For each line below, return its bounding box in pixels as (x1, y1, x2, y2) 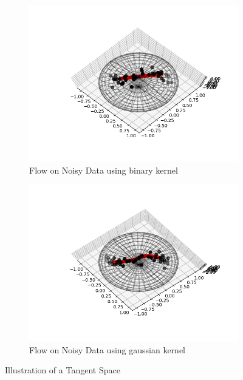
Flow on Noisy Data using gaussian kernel (29, 343, 186, 356)
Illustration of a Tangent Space (5, 364, 120, 376)
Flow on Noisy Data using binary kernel (29, 163, 178, 176)
